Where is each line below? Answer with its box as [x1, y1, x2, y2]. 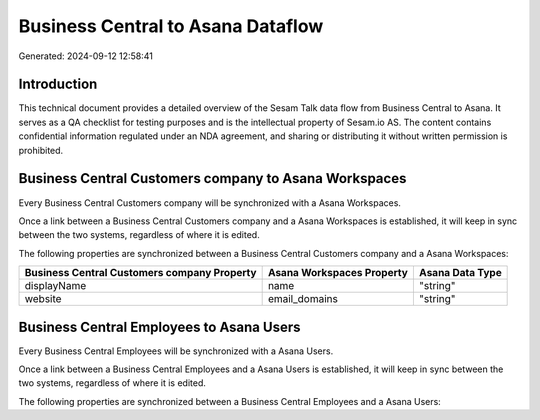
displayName [24, 279, 87, 293]
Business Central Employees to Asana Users [18, 318, 301, 335]
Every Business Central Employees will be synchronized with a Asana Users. [18, 345, 334, 357]
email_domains [267, 292, 339, 306]
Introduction [18, 76, 98, 93]
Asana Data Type [418, 266, 502, 280]
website [24, 292, 62, 306]
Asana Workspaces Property [267, 266, 409, 280]
